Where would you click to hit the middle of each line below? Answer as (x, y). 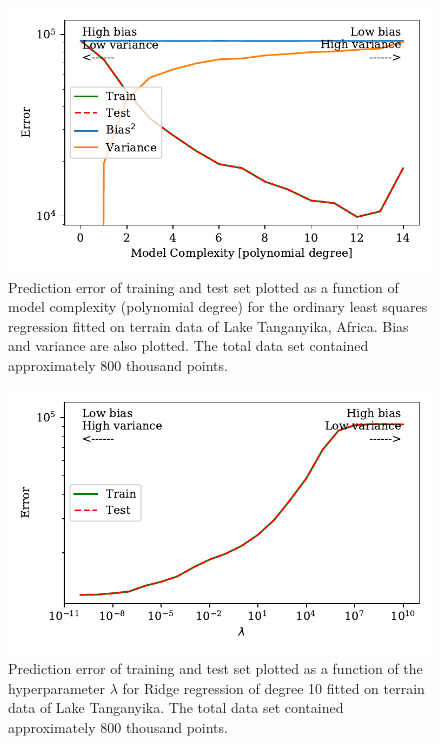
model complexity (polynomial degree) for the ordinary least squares (218, 306)
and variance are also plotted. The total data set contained (188, 345)
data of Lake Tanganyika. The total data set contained (176, 707)
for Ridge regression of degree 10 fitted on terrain (273, 687)
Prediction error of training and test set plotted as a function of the (215, 668)
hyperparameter (56, 687)
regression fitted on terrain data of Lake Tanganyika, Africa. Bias (208, 325)
